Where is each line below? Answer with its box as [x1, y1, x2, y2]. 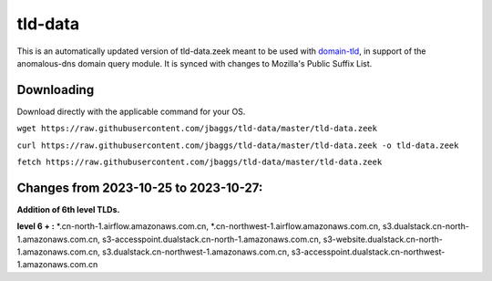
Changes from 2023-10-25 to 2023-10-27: [16, 180, 263, 195]
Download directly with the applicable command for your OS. [16, 106, 246, 117]
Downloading [16, 82, 95, 98]
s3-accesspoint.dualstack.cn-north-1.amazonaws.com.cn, [101, 234, 322, 245]
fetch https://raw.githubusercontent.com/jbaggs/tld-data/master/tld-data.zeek [16, 157, 383, 168]
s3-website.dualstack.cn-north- [323, 234, 444, 245]
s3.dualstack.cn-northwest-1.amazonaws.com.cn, [101, 246, 290, 257]
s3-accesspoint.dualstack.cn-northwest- [291, 246, 446, 257]
